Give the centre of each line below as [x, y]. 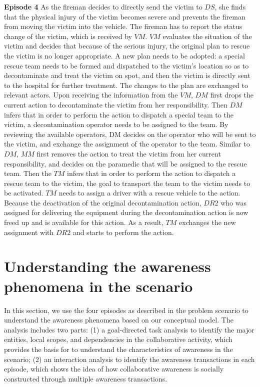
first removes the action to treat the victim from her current [129, 153]
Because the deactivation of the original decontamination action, [103, 202]
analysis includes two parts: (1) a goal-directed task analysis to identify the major [129, 329]
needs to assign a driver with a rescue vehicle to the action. [149, 193]
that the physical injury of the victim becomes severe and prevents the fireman [125, 16]
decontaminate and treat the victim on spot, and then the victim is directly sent [127, 75]
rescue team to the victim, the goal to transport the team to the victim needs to [127, 183]
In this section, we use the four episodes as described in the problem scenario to [126, 310]
